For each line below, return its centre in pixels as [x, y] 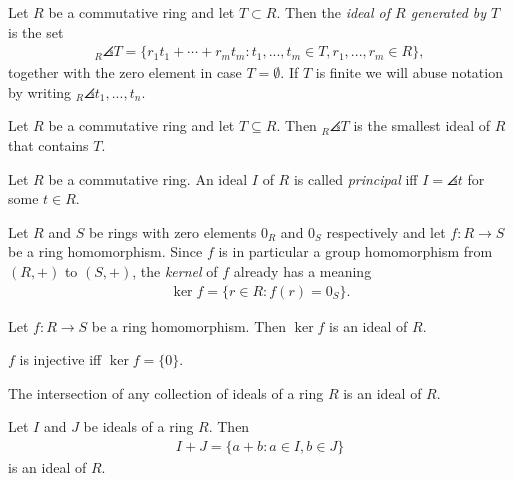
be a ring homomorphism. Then [189, 325]
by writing [40, 91]
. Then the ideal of [333, 12]
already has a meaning [302, 270]
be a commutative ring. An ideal [148, 178]
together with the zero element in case [125, 72]
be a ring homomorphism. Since [105, 251]
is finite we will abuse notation [409, 72]
